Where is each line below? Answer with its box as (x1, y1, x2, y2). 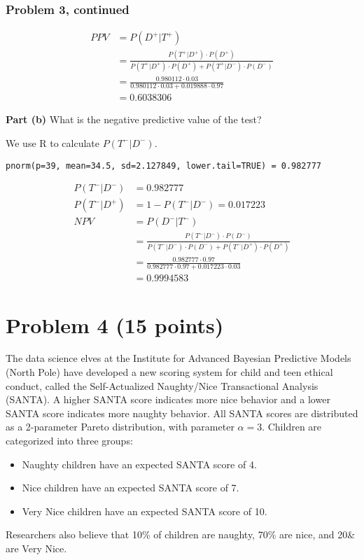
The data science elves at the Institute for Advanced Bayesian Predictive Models (6, 351, 351, 365)
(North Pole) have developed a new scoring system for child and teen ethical (6, 365, 333, 379)
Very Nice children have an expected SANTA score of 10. (22, 503, 267, 518)
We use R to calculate (6, 135, 100, 150)
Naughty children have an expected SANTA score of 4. (22, 456, 257, 471)
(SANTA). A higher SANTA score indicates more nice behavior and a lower (6, 392, 330, 407)
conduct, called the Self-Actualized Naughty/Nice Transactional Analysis (6, 378, 318, 393)
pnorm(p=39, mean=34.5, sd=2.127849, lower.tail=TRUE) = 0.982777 (6, 160, 322, 171)
